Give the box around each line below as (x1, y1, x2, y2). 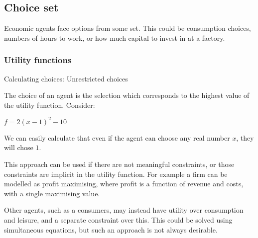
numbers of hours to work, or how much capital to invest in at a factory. (4, 32, 225, 43)
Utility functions (4, 54, 72, 66)
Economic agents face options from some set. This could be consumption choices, (4, 23, 251, 33)
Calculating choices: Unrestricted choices (4, 73, 128, 83)
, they (236, 132, 254, 143)
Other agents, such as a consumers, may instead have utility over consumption (4, 205, 244, 215)
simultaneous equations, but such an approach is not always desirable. (4, 224, 218, 235)
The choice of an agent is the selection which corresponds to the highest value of (4, 90, 250, 100)
